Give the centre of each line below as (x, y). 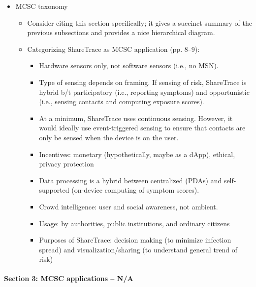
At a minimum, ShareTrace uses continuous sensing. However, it (136, 118)
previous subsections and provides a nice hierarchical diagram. (121, 32)
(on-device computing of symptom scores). (135, 190)
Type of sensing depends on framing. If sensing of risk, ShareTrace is (143, 82)
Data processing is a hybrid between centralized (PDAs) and (130, 180)
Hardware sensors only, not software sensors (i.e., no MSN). (129, 65)
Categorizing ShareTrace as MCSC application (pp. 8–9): (113, 49)
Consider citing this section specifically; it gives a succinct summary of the (140, 22)
